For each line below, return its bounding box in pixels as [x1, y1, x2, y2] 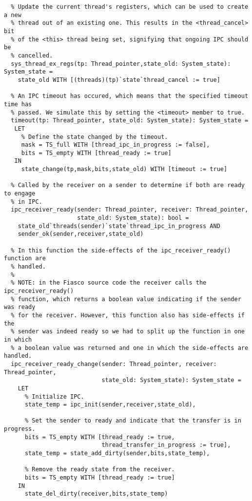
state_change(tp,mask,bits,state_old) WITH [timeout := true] [21, 166, 228, 173]
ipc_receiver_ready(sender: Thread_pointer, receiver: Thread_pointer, [11, 206, 249, 213]
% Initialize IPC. [24, 393, 84, 400]
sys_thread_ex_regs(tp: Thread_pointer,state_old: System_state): [11, 60, 231, 67]
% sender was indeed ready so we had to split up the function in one [11, 328, 245, 335]
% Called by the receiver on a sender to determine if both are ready [11, 182, 245, 189]
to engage [4, 190, 36, 197]
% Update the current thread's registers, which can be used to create [11, 3, 249, 10]
